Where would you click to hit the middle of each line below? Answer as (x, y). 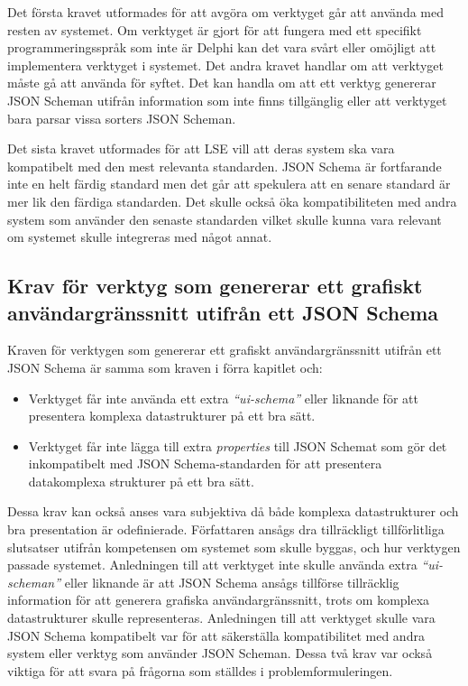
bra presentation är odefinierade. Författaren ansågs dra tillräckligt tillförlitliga (226, 529)
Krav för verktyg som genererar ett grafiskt (215, 286)
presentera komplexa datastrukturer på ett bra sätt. (172, 416)
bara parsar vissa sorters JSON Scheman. (122, 118)
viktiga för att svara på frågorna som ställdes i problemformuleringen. (200, 670)
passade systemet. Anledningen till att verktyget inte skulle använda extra (212, 565)
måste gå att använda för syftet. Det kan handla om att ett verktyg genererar (222, 83)
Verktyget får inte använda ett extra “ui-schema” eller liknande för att (223, 398)
